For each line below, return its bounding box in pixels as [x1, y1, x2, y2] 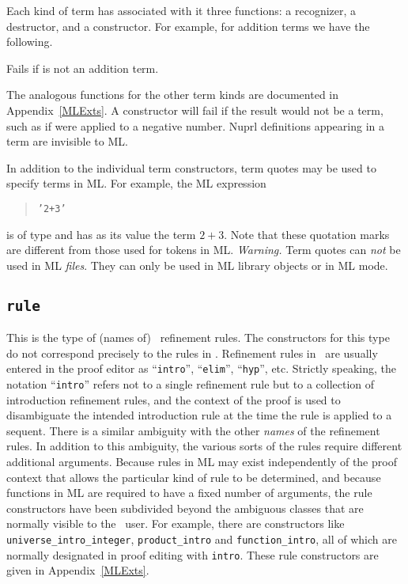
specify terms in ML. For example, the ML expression [6, 175, 266, 192]
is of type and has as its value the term [6, 226, 196, 242]
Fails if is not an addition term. [6, 59, 159, 76]
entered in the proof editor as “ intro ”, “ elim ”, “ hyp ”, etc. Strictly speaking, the [6, 360, 397, 377]
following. [6, 33, 53, 50]
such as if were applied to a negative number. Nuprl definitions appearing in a [6, 117, 384, 134]
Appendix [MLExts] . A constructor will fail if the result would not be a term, [6, 101, 383, 118]
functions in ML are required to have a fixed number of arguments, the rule [6, 484, 372, 501]
